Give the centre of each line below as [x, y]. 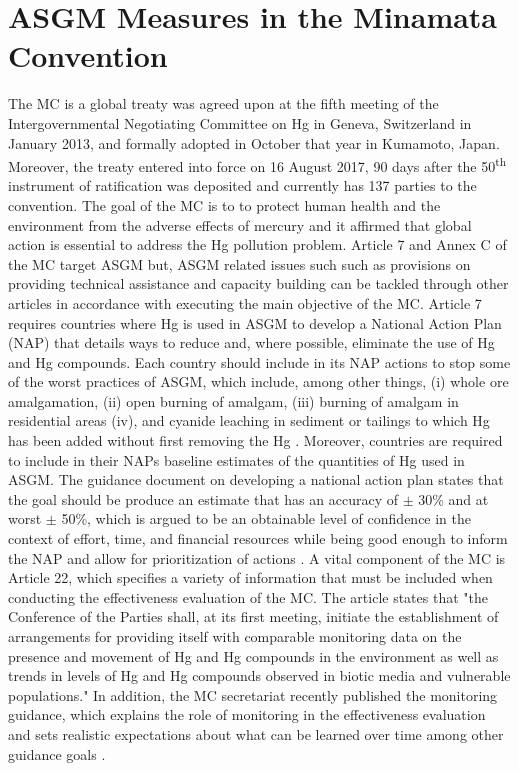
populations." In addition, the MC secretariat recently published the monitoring [253, 694]
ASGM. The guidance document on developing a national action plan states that [256, 479]
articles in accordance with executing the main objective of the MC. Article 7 [245, 302]
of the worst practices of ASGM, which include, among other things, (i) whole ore [258, 381]
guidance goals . [57, 753]
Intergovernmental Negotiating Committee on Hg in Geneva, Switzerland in [240, 122]
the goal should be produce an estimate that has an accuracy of [203, 498]
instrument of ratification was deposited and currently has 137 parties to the [242, 185]
